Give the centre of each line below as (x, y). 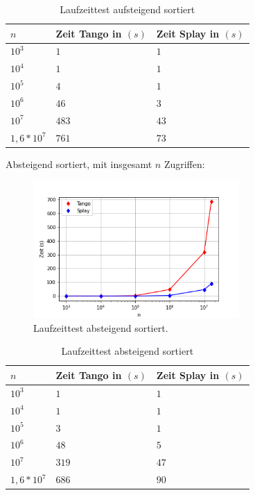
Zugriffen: (184, 163)
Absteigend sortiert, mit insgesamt (79, 163)
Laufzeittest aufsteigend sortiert (127, 9)
